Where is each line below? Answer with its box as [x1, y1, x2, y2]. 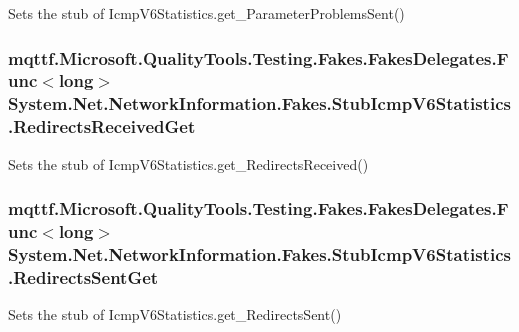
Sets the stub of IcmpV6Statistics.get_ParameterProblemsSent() [8, 3, 405, 23]
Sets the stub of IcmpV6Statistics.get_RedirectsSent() [8, 304, 342, 325]
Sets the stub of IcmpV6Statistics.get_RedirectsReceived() [8, 153, 369, 174]
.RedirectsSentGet [8, 264, 159, 289]
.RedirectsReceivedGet [8, 114, 196, 139]
